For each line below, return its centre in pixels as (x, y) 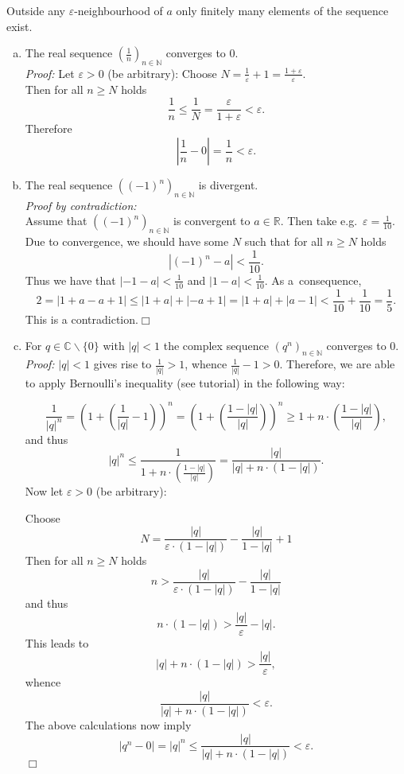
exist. (19, 26)
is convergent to (212, 221)
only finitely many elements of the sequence (282, 10)
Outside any (36, 10)
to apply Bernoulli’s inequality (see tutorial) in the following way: (185, 382)
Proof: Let (50, 73)
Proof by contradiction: (81, 205)
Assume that (56, 221)
